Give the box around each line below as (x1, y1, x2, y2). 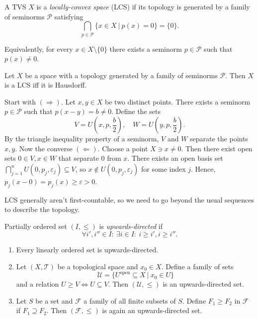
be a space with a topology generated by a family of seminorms (25, 70, 218, 80)
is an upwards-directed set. (163, 279, 244, 289)
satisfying (54, 11, 84, 21)
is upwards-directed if (99, 220, 163, 231)
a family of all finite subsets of (84, 295, 176, 306)
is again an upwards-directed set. (102, 305, 202, 316)
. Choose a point (97, 143, 148, 153)
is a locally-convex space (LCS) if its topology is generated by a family (36, 1, 250, 11)
